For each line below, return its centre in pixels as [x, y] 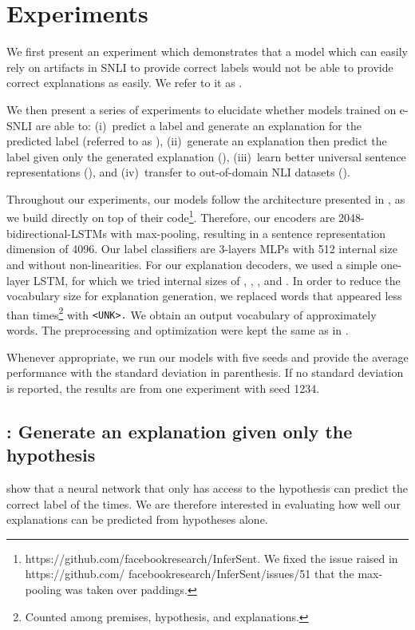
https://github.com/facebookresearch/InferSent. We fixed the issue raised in [211, 558]
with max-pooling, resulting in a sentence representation [248, 233]
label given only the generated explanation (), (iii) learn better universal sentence [206, 156]
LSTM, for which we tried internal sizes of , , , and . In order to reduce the [217, 280]
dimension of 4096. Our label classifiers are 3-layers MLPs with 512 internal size [202, 249]
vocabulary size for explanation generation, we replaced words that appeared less [204, 296]
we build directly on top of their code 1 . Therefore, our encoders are [171, 216]
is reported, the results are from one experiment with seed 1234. [163, 388]
